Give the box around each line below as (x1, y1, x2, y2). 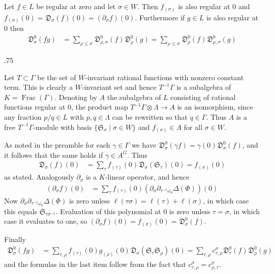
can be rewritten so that (112, 111, 188, 122)
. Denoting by (54, 91, 98, 102)
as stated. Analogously (4, 172, 74, 182)
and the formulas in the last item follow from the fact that (4, 259, 187, 269)
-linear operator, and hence (105, 172, 190, 182)
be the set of (37, 72, 76, 82)
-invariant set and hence (82, 82, 157, 92)
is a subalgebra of (176, 82, 231, 92)
